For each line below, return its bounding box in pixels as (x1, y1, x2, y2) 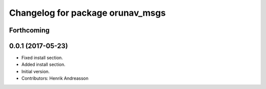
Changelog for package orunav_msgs (9, 7, 166, 18)
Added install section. (21, 61, 66, 67)
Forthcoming (9, 26, 50, 34)
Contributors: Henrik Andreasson (21, 75, 89, 81)
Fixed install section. (21, 55, 64, 61)
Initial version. (21, 68, 50, 74)
